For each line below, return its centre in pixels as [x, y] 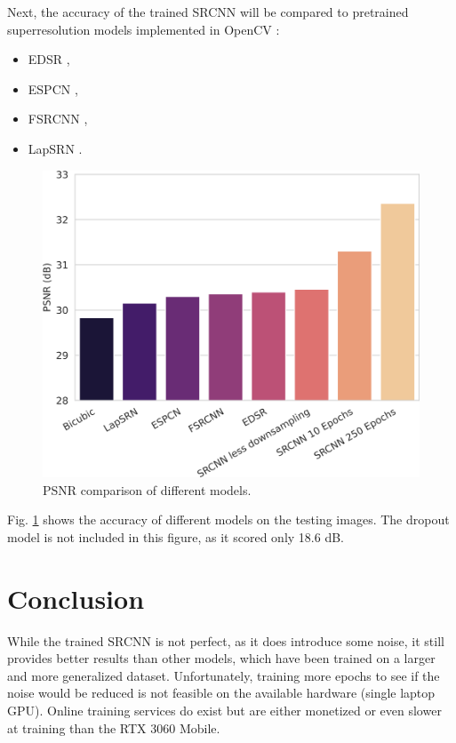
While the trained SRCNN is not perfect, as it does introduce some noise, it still [226, 640]
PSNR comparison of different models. [147, 489]
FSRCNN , [58, 119]
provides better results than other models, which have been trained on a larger [221, 658]
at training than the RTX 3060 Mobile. [114, 727]
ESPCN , [53, 88]
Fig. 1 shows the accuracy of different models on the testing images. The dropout [228, 519]
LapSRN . [55, 148]
